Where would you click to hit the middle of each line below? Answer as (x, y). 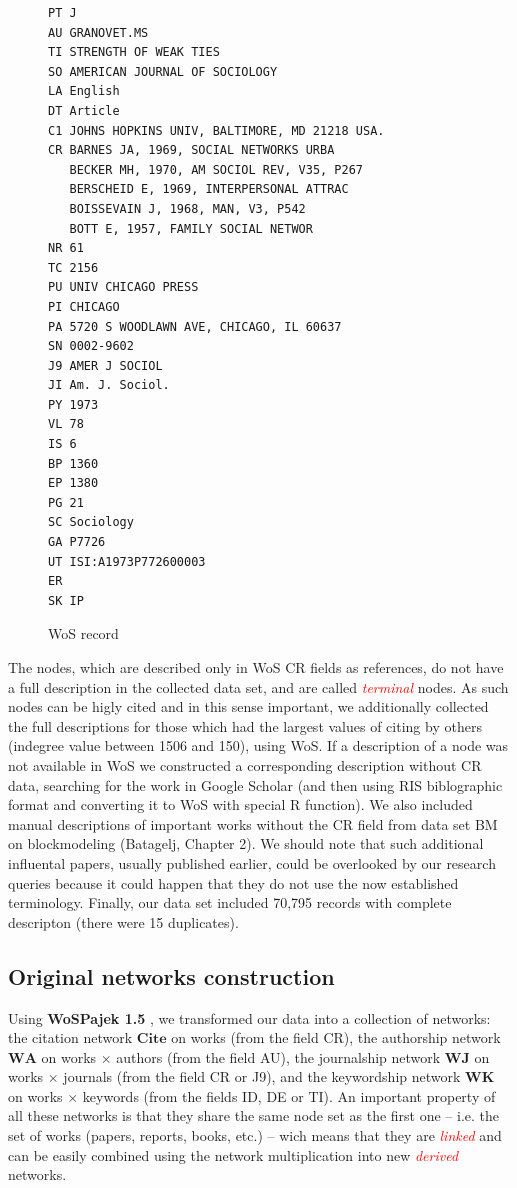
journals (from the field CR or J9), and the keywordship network (262, 1076)
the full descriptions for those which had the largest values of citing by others (245, 725)
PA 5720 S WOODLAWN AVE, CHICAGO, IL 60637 (195, 326)
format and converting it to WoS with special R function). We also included (240, 804)
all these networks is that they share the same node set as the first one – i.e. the (254, 1115)
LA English (84, 91)
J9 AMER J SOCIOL (105, 365)
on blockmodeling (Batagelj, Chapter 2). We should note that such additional (246, 843)
